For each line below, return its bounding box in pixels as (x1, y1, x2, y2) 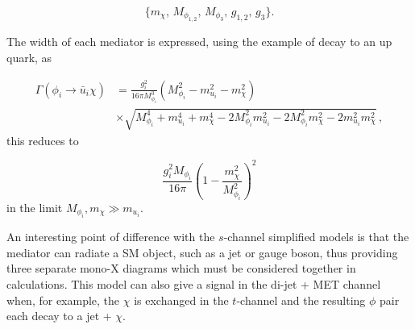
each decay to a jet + (6, 307, 112, 324)
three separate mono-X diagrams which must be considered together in (6, 260, 356, 277)
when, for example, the (6, 291, 120, 308)
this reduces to (6, 131, 79, 148)
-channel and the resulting (236, 291, 366, 308)
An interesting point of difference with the (6, 228, 215, 245)
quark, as (6, 49, 52, 65)
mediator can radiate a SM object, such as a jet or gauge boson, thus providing (6, 244, 398, 260)
